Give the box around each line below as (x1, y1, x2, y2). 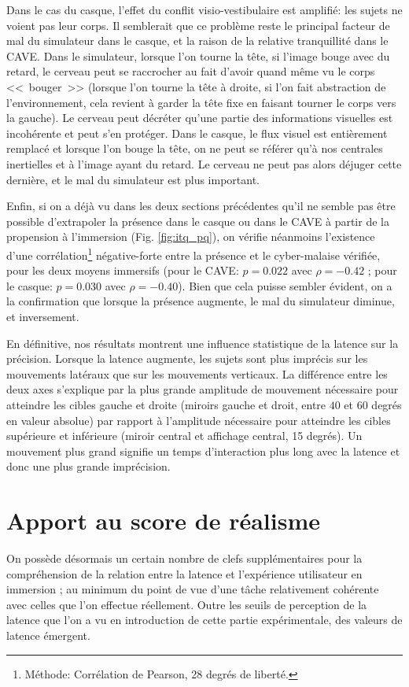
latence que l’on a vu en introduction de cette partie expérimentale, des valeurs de (6, 611, 403, 628)
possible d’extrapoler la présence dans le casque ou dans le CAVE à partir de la (6, 212, 389, 229)
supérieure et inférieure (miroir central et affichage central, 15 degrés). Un (6, 427, 363, 444)
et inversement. (6, 308, 79, 324)
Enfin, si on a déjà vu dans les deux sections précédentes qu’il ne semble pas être (6, 198, 396, 214)
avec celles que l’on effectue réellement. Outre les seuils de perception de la (6, 596, 367, 612)
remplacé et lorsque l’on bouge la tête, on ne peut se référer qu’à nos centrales (6, 140, 383, 157)
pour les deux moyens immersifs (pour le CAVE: (6, 262, 239, 279)
